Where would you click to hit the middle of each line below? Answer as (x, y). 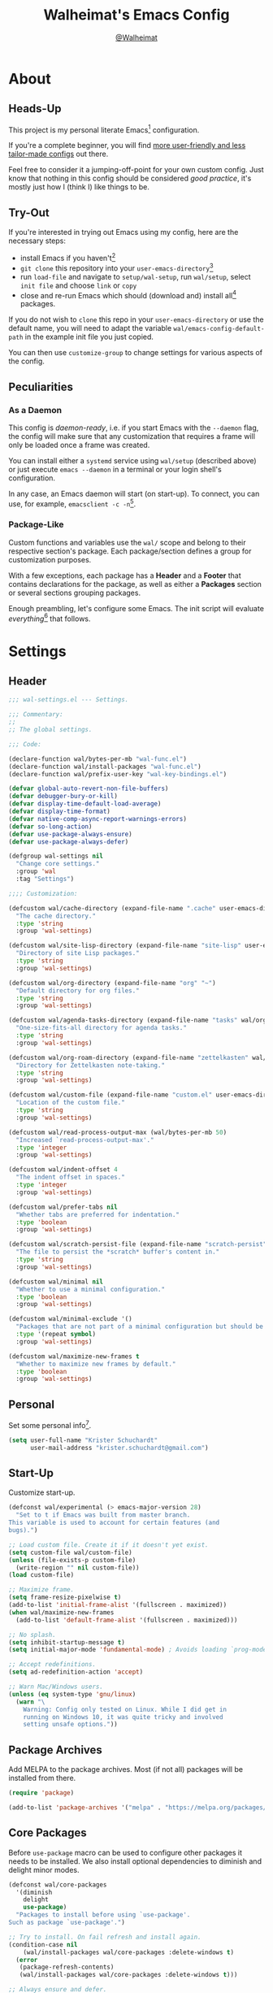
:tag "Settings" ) (45, 879)
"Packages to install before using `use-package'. (103, 1915)
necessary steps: (37, 241)
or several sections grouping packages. (74, 593)
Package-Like (36, 524)
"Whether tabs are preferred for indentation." (98, 1214)
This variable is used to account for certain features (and (114, 1523)
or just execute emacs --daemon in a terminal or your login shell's (115, 469)
